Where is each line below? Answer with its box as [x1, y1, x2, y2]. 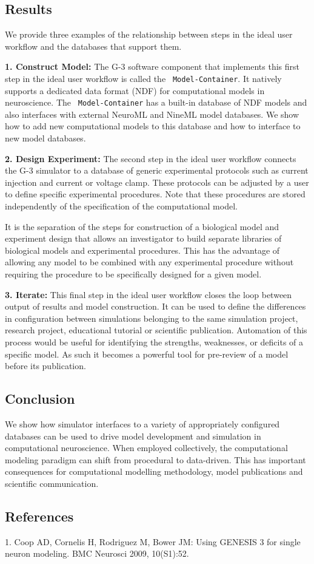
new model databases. [5, 132, 86, 144]
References [5, 506, 74, 525]
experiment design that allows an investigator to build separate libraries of [5, 232, 282, 245]
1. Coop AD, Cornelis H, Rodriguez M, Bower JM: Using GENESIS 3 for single [5, 535, 301, 548]
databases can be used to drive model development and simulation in [5, 429, 261, 442]
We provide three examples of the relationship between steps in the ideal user [5, 28, 293, 41]
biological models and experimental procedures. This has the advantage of [5, 243, 280, 256]
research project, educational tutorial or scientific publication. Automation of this [5, 324, 307, 336]
